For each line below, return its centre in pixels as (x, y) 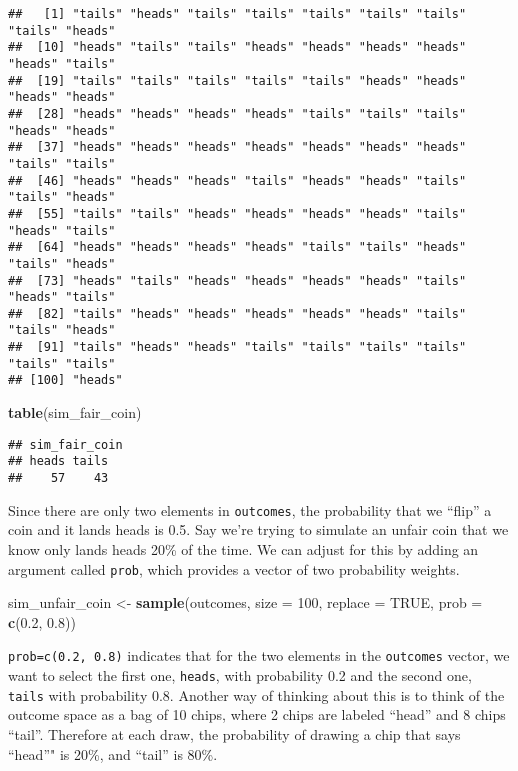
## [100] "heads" (65, 380)
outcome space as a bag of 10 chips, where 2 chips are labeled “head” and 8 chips (257, 714)
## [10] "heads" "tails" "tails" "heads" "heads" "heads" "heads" (237, 47)
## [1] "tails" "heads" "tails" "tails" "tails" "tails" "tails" (237, 14)
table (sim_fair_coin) (75, 412)
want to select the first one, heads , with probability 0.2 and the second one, (240, 675)
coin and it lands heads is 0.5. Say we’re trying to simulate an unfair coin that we (258, 529)
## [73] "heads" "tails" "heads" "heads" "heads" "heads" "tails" (237, 280)
